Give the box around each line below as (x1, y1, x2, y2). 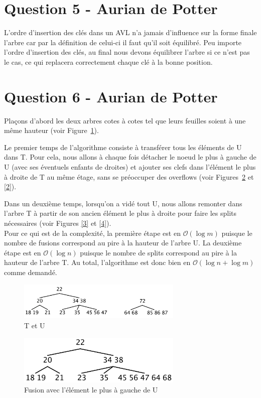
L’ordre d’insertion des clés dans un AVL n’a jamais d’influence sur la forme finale (4, 27, 257, 38)
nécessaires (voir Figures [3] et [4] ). (4, 217, 111, 228)
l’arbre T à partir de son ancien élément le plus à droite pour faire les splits (4, 208, 237, 218)
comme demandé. (4, 267, 57, 277)
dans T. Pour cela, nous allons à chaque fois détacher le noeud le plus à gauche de (4, 152, 256, 162)
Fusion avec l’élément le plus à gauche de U (24, 384, 158, 394)
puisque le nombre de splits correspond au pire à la (80, 247, 237, 257)
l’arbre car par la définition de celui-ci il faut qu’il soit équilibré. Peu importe (4, 37, 242, 47)
